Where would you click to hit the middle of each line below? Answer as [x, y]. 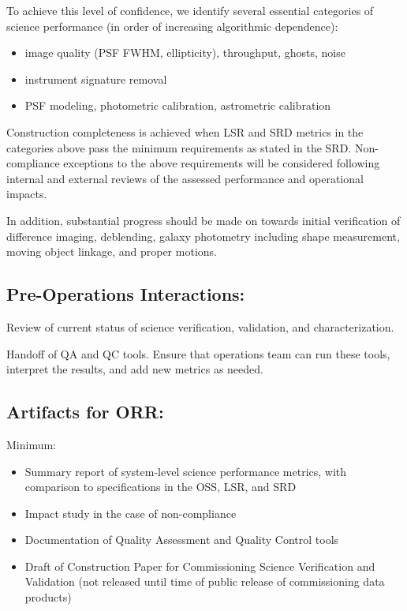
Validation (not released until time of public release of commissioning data [205, 581]
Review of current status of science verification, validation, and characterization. [200, 326]
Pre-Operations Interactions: [126, 294]
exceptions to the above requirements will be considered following [222, 163]
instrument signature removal [96, 79]
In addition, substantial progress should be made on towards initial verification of [203, 220]
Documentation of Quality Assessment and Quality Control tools [182, 540]
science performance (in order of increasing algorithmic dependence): [172, 26]
